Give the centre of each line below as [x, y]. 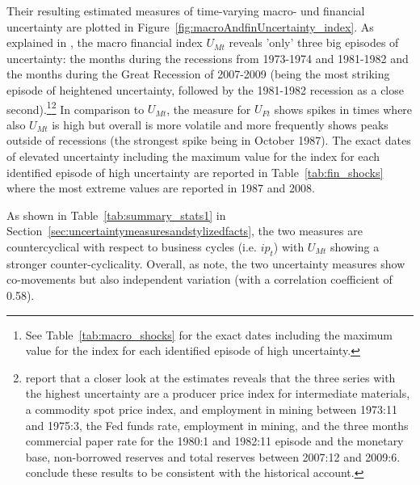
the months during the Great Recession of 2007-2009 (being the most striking [198, 74]
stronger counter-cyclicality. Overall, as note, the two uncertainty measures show [206, 263]
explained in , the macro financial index [105, 42]
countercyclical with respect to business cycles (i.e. [132, 246]
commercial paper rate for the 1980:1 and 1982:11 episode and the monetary [214, 441]
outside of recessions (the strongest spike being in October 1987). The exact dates [209, 140]
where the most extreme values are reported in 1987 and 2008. [161, 188]
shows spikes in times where [343, 109]
